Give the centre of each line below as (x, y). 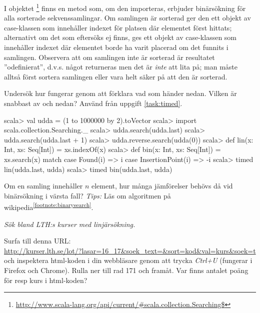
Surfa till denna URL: (37, 241)
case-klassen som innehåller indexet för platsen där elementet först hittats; (118, 27)
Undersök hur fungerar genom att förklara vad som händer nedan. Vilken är (120, 93)
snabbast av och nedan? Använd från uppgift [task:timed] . (93, 103)
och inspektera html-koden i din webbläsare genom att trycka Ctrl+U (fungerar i (128, 260)
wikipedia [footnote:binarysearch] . (49, 206)
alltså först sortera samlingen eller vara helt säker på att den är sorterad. (116, 76)
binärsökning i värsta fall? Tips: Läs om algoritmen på (87, 195)
